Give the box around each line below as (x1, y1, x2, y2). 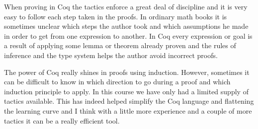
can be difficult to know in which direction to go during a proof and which (4, 76, 231, 87)
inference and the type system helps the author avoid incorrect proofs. (4, 50, 218, 60)
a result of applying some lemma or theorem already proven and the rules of (4, 40, 236, 51)
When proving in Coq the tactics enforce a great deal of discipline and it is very (4, 1, 248, 11)
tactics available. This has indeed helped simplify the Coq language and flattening (4, 96, 254, 106)
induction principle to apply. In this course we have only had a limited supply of (4, 86, 249, 96)
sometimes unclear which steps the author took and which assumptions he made (4, 21, 249, 31)
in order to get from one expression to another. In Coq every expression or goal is (4, 30, 253, 41)
